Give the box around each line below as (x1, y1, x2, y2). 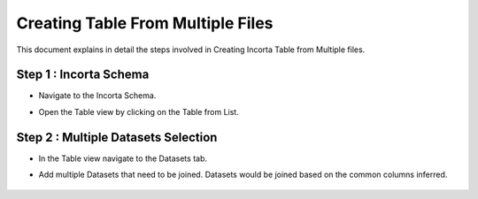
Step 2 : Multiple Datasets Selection (16, 129, 218, 145)
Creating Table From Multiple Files (16, 13, 274, 33)
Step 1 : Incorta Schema (16, 67, 150, 82)
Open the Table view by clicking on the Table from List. (38, 106, 239, 117)
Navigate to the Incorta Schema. (38, 90, 157, 101)
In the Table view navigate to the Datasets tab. (38, 153, 208, 164)
